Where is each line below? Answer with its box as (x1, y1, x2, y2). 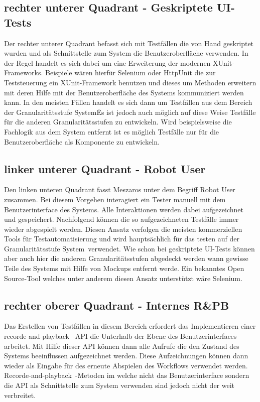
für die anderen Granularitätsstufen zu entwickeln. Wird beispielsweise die (4, 116, 232, 127)
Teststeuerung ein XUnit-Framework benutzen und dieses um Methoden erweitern (4, 77, 256, 87)
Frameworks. (4, 67, 43, 78)
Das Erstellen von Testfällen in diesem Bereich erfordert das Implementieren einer (4, 321, 256, 331)
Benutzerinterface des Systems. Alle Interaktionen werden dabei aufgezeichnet (4, 204, 243, 214)
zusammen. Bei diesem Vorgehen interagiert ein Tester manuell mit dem (4, 194, 226, 204)
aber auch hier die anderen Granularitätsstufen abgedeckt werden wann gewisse (4, 253, 248, 263)
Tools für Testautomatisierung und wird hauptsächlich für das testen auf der (4, 233, 239, 244)
